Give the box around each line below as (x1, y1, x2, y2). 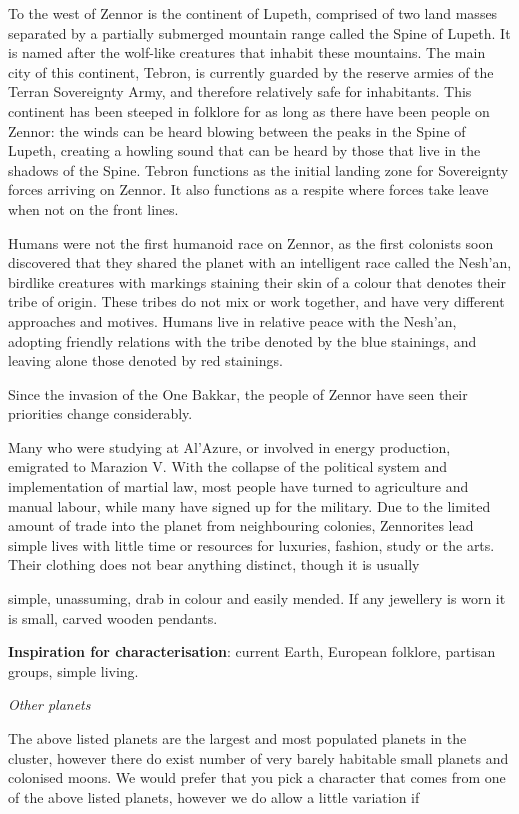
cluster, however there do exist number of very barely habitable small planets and (8, 747, 509, 768)
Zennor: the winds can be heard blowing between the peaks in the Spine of (8, 120, 466, 141)
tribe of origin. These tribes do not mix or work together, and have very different (8, 291, 505, 312)
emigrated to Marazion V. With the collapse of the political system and (8, 456, 447, 477)
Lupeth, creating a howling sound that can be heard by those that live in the (8, 140, 481, 161)
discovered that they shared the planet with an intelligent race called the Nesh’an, (8, 252, 512, 273)
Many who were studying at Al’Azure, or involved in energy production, (8, 436, 451, 457)
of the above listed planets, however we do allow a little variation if (8, 786, 420, 807)
